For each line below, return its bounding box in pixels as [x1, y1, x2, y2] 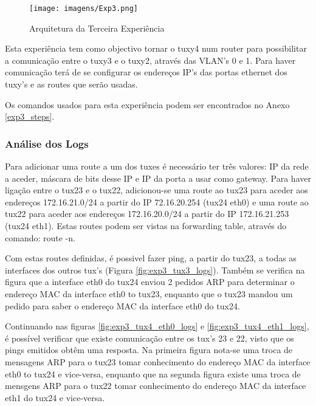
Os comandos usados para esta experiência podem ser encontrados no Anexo [5, 98, 290, 111]
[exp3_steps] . [5, 110, 55, 123]
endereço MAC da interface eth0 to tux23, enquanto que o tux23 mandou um [5, 287, 293, 300]
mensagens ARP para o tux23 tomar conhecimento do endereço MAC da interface [5, 355, 311, 368]
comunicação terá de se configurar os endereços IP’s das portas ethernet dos [5, 66, 287, 78]
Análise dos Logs [5, 136, 89, 151]
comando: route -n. [5, 231, 75, 244]
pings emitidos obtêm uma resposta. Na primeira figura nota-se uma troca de [5, 343, 293, 356]
